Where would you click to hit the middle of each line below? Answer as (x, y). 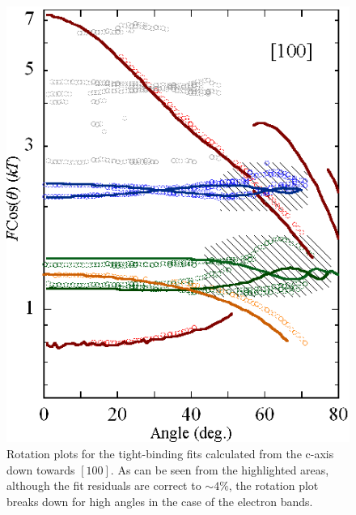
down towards (41, 469)
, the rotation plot (273, 485)
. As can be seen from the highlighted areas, (220, 469)
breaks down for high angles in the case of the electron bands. (160, 501)
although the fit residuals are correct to (104, 485)
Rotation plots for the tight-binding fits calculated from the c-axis (170, 454)
